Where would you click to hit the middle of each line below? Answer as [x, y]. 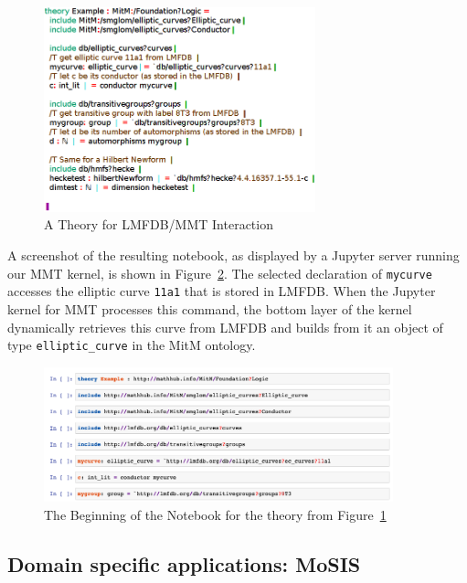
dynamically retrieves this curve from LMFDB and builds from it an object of [225, 327]
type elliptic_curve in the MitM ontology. [132, 345]
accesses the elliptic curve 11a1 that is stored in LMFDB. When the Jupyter [222, 291]
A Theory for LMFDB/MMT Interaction [159, 224]
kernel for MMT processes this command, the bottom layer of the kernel [210, 308]
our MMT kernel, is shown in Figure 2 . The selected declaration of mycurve [220, 273]
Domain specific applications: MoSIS [184, 563]
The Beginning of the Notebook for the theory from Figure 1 [215, 514]
